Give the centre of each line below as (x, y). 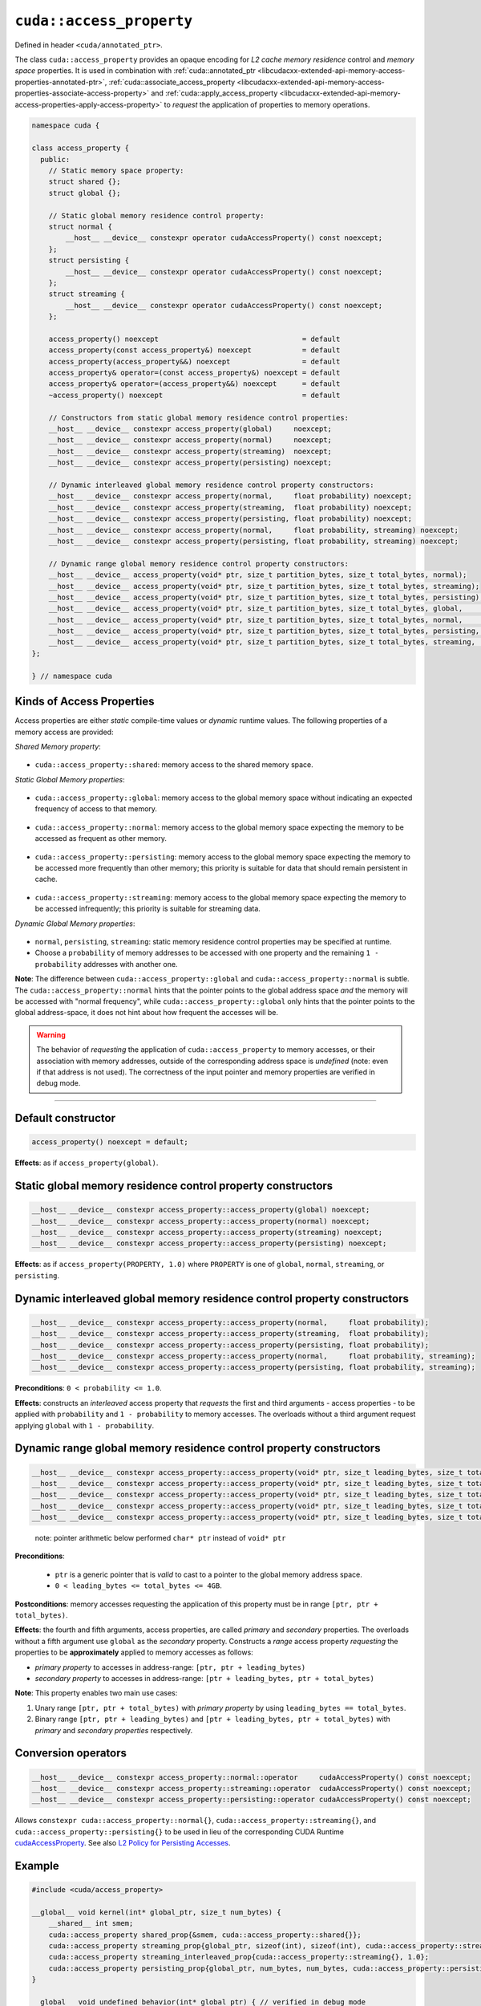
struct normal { (80, 227)
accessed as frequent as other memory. (101, 839)
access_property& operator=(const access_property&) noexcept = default (194, 373)
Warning (51, 1034)
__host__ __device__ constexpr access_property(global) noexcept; (190, 429)
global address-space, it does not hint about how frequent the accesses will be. (146, 1013)
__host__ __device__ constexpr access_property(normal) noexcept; (190, 440)
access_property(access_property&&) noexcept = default (194, 361)
